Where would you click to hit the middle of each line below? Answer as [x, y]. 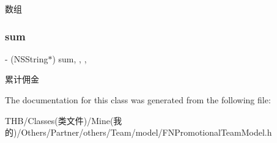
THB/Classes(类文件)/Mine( [59, 120]
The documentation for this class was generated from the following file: [138, 100]
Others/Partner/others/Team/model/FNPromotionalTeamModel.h [146, 132]
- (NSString [27, 58]
